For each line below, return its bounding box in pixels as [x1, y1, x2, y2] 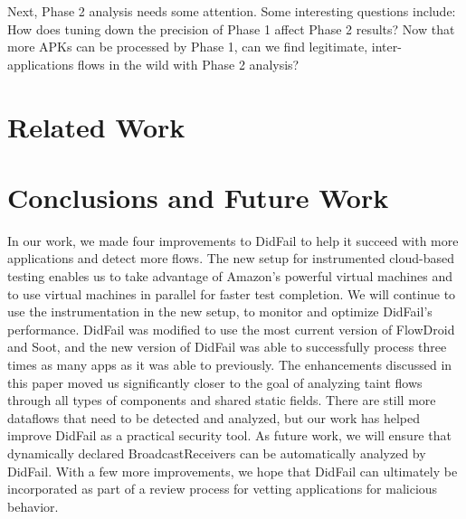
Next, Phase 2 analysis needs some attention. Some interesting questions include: [7, 2, 456, 20]
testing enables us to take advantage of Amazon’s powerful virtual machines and [7, 267, 452, 286]
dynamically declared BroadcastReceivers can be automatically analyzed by [7, 444, 426, 462]
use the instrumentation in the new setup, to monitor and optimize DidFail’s [7, 302, 433, 321]
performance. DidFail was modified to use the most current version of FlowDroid [7, 319, 455, 338]
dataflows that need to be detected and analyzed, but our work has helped [7, 408, 421, 427]
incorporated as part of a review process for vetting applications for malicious [7, 479, 438, 498]
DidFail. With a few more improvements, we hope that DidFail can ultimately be [7, 461, 458, 480]
